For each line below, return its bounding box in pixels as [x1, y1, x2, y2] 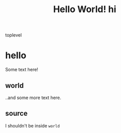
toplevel [5, 32, 22, 38]
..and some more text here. [5, 95, 62, 101]
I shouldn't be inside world [5, 122, 60, 128]
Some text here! [5, 67, 39, 73]
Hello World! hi [53, 4, 116, 15]
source [5, 109, 28, 118]
